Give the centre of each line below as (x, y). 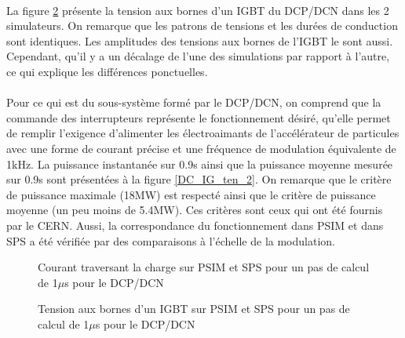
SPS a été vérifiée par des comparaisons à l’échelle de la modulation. (171, 240)
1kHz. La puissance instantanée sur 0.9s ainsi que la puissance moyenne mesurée (200, 164)
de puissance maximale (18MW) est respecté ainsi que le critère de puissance (191, 194)
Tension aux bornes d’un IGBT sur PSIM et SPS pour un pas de (194, 309)
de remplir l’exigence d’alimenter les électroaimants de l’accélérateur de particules (203, 133)
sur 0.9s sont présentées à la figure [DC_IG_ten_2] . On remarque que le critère (199, 179)
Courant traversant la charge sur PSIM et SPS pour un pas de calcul (204, 267)
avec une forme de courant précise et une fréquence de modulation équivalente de (201, 148)
